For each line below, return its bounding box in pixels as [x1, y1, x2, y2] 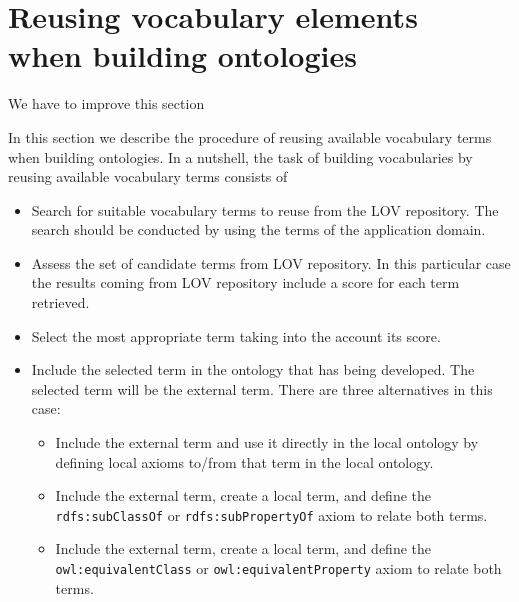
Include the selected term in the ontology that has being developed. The [31, 359, 475, 380]
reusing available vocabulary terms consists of [8, 166, 288, 187]
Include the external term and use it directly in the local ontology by [55, 432, 479, 453]
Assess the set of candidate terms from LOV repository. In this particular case [31, 252, 511, 273]
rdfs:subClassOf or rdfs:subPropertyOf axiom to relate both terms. [55, 504, 488, 525]
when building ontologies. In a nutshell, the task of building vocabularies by [8, 146, 473, 167]
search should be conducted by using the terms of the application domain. [31, 219, 486, 240]
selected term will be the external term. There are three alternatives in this [31, 378, 493, 399]
